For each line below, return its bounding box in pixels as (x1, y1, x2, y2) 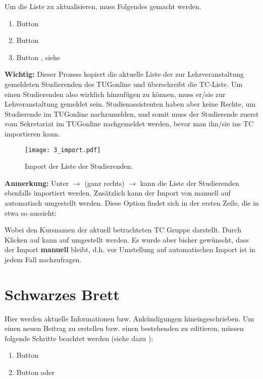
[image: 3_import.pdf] (25, 146, 101, 154)
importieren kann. (5, 128, 60, 138)
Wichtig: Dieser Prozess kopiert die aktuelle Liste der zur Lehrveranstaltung (5, 69, 244, 79)
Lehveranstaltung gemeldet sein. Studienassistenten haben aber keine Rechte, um (5, 99, 256, 109)
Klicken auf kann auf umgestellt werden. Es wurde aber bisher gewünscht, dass (5, 234, 249, 245)
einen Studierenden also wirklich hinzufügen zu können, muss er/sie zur (5, 88, 226, 99)
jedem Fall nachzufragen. (5, 254, 82, 264)
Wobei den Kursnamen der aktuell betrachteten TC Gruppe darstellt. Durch (5, 224, 241, 235)
